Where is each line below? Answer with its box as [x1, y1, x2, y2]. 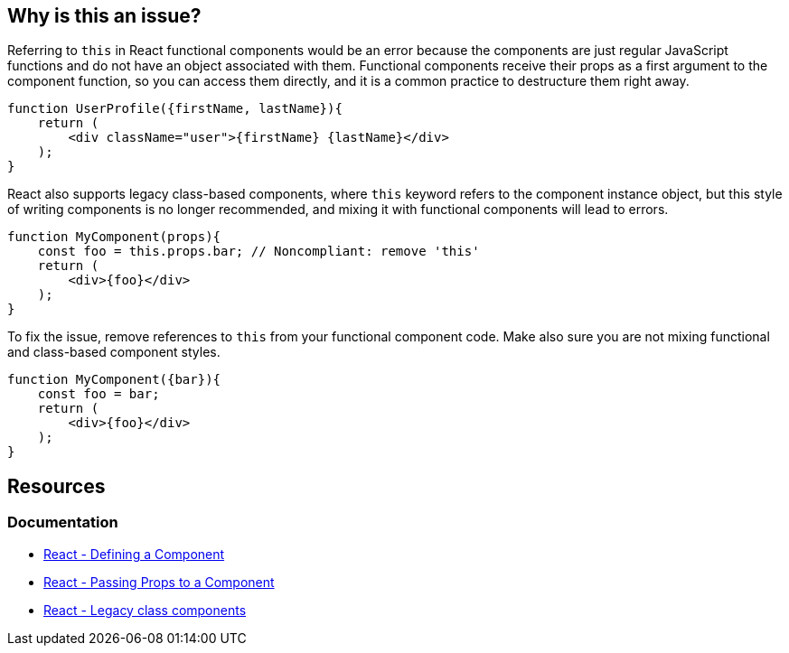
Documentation [7, 513, 118, 532]
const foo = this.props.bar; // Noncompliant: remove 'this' [37, 244, 480, 259]
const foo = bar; [37, 387, 160, 402]
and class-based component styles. [7, 344, 221, 360]
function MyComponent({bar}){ [7, 372, 221, 387]
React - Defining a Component [43, 546, 225, 562]
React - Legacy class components [43, 602, 247, 618]
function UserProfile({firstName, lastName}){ [7, 101, 343, 117]
